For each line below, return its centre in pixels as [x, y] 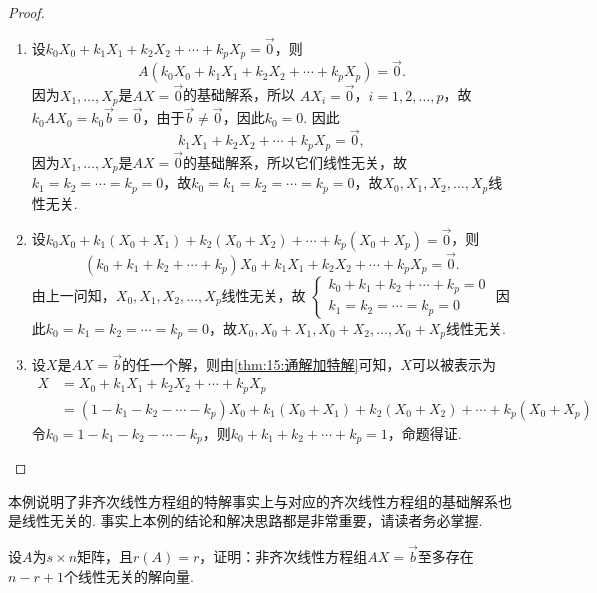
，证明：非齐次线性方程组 [283, 556]
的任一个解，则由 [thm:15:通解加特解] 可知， [261, 364]
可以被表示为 [453, 364]
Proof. [26, 12]
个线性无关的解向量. [128, 575]
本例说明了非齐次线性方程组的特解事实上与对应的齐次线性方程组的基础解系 [253, 500]
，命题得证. [424, 432]
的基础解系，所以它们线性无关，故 [295, 161]
